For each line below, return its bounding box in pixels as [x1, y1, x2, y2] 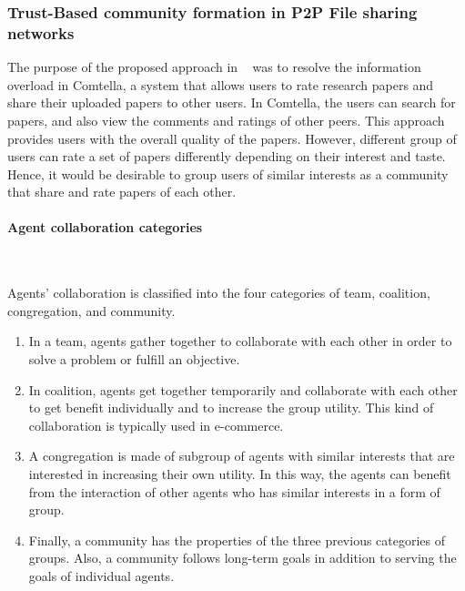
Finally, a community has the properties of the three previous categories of [28, 530, 446, 549]
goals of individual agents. [28, 566, 175, 585]
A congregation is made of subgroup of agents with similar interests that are [28, 446, 455, 465]
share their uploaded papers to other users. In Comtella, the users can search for [7, 93, 456, 112]
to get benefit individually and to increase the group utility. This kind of [28, 398, 434, 417]
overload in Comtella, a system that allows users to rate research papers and [7, 75, 434, 94]
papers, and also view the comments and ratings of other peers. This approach [7, 110, 445, 129]
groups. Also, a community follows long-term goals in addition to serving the [28, 548, 457, 567]
